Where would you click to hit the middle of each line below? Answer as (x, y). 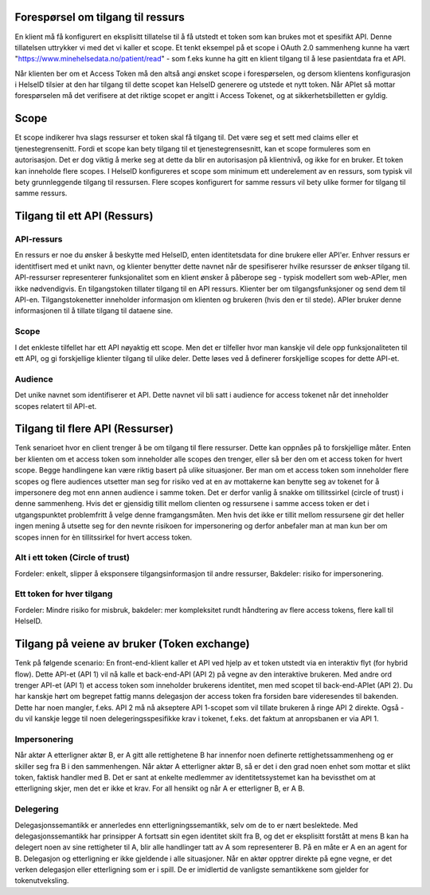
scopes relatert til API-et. (56, 406)
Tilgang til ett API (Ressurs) (84, 216)
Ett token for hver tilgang (64, 594)
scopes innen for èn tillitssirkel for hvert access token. (104, 537)
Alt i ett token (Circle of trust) (72, 558)
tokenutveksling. (42, 881)
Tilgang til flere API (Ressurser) (94, 429)
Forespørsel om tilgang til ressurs (100, 17)
